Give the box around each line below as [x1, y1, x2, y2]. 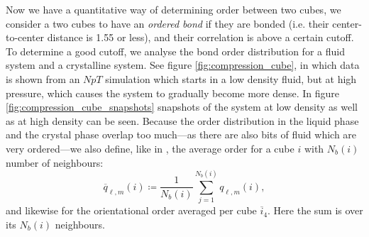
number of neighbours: [6, 155, 104, 170]
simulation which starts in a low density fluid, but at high [105, 71, 357, 86]
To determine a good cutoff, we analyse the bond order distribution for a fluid [6, 43, 345, 58]
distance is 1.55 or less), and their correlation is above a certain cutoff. [47, 30, 354, 45]
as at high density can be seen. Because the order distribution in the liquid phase [6, 113, 359, 128]
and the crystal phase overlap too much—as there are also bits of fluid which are [6, 127, 357, 142]
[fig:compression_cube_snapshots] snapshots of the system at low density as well [6, 99, 358, 114]
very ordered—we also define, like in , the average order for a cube [6, 140, 294, 155]
